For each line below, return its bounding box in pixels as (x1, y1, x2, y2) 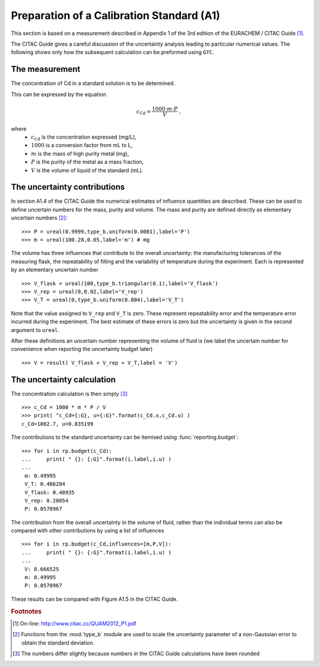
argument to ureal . (11, 326, 59, 333)
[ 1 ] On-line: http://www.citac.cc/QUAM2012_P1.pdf (12, 620, 137, 627)
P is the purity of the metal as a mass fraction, (31, 158, 144, 165)
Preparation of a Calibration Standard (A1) (11, 9, 220, 22)
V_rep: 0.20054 (24, 497, 69, 504)
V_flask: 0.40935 (24, 489, 75, 496)
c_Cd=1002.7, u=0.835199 (21, 420, 94, 427)
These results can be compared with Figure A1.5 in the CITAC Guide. (11, 595, 178, 602)
